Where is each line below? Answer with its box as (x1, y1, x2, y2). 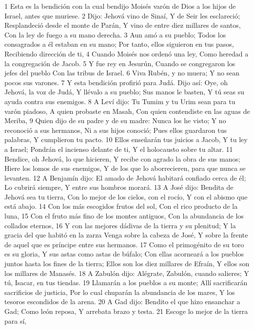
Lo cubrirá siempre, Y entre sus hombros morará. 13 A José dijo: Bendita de (4, 182, 234, 192)
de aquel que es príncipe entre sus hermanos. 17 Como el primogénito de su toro (4, 239, 244, 249)
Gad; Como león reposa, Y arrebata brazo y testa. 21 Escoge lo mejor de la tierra (4, 306, 248, 316)
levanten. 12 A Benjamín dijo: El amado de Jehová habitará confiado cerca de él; (4, 172, 246, 183)
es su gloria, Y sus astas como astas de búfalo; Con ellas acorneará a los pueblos (4, 249, 244, 259)
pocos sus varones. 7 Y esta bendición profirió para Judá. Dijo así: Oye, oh (4, 77, 228, 87)
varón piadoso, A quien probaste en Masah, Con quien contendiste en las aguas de (4, 106, 250, 116)
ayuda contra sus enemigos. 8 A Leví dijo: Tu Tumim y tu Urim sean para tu (4, 96, 235, 106)
